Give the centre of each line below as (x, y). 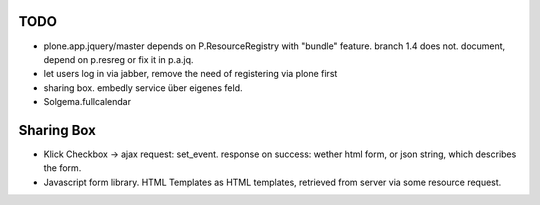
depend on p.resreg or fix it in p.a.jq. (118, 59)
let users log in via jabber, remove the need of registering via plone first (190, 74)
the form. (62, 168)
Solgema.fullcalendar (87, 102)
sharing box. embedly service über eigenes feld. (143, 87)
